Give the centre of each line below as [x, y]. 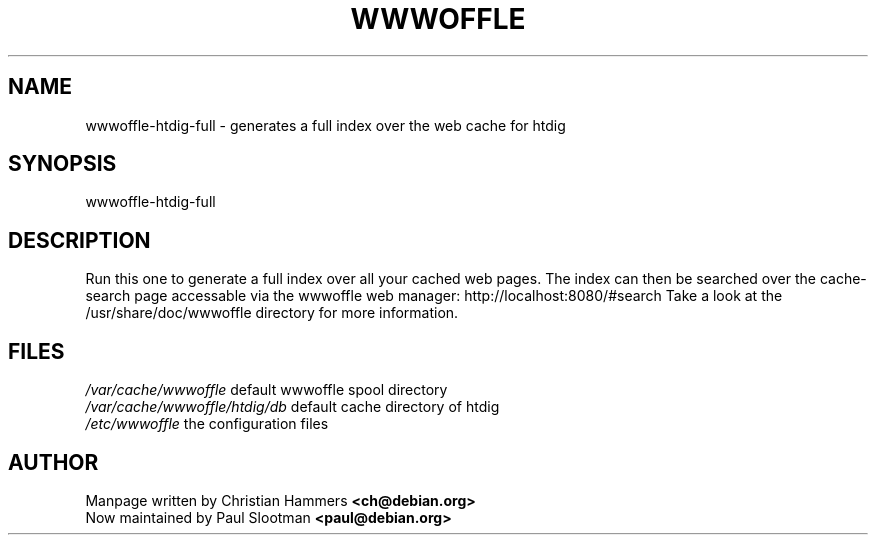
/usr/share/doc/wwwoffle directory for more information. [272, 313]
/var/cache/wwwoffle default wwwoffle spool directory [266, 390]
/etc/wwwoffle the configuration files [207, 424]
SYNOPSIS [62, 164]
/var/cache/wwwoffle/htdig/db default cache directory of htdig [292, 407]
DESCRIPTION [79, 240]
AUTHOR [53, 462]
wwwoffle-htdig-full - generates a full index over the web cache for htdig [325, 125]
